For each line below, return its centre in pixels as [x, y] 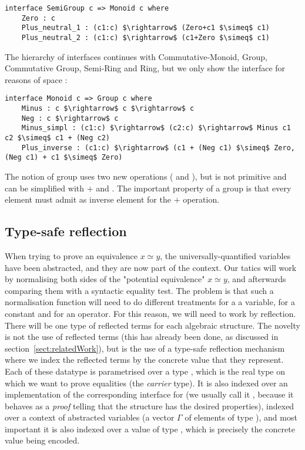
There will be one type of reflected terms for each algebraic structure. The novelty [152, 325]
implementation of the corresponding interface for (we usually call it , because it [149, 394]
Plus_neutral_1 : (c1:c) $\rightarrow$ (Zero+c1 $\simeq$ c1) [146, 28]
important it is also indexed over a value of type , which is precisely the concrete [150, 429]
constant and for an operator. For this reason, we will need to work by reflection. [150, 313]
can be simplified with [45, 188]
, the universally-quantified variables [225, 255]
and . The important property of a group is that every [194, 188]
